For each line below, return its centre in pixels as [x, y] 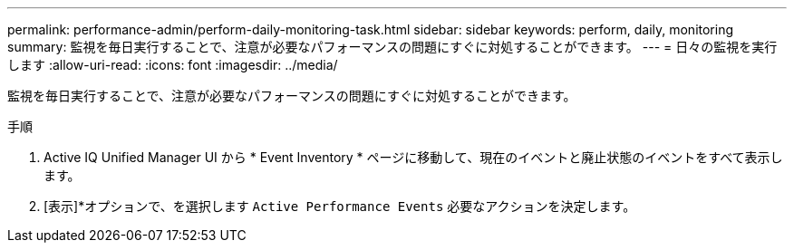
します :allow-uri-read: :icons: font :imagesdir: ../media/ [173, 65]
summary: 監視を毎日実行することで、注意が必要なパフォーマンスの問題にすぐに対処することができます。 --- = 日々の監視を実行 [392, 47]
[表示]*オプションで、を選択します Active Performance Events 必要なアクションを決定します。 [340, 206]
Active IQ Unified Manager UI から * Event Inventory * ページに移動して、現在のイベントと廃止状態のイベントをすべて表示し [413, 157]
